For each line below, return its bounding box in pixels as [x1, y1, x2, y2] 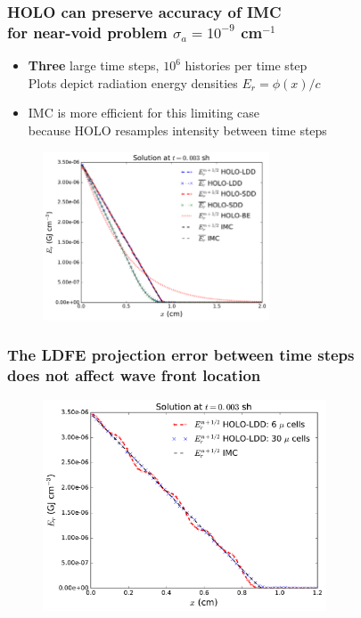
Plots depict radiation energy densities [28, 73, 238, 92]
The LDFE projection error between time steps [7, 344, 355, 366]
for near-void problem [7, 20, 168, 43]
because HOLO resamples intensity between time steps [28, 120, 327, 139]
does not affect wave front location [7, 364, 261, 386]
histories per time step [185, 56, 308, 75]
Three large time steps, [28, 56, 160, 75]
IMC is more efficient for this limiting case [28, 103, 260, 122]
